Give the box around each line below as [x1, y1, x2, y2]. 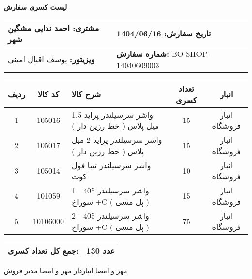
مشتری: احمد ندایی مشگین [8, 22, 99, 34]
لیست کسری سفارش [4, 2, 67, 12]
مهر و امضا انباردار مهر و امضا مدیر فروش [4, 265, 127, 275]
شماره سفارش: [116, 48, 170, 59]
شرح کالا [71, 88, 101, 100]
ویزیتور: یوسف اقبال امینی [8, 53, 95, 65]
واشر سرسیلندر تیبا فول [71, 159, 151, 171]
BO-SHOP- [172, 48, 210, 59]
